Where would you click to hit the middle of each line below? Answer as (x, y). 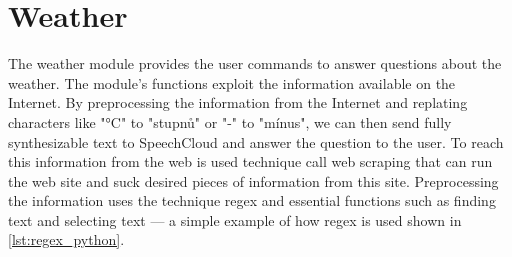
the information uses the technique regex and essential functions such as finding (252, 200)
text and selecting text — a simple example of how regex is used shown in (235, 219)
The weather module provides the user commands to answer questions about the (255, 63)
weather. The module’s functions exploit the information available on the (232, 82)
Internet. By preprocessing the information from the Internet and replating (238, 102)
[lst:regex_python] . (66, 239)
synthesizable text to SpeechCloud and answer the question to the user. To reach (256, 141)
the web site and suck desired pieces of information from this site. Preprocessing (253, 180)
